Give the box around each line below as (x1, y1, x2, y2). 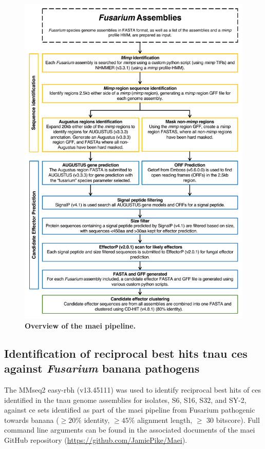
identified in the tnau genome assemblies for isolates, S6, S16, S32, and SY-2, (4, 394, 247, 405)
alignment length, (137, 414, 193, 425)
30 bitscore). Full (206, 414, 260, 425)
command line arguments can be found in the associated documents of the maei (4, 424, 255, 435)
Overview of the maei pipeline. (25, 320, 136, 331)
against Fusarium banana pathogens (4, 360, 200, 376)
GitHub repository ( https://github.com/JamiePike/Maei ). (4, 434, 187, 445)
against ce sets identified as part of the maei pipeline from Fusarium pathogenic (4, 404, 255, 415)
